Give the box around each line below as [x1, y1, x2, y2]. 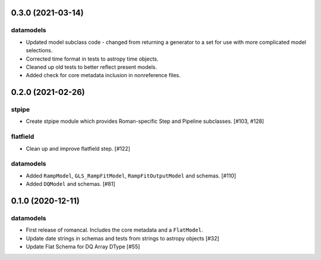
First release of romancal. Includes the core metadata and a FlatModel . [26, 226, 203, 234]
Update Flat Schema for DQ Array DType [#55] [26, 243, 140, 251]
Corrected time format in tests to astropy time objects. [26, 55, 159, 62]
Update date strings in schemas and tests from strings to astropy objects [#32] [26, 234, 219, 242]
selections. [26, 47, 53, 54]
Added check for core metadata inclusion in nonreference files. [26, 72, 181, 79]
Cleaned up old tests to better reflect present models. [26, 63, 158, 71]
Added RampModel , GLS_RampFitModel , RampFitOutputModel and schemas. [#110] [26, 172, 237, 179]
